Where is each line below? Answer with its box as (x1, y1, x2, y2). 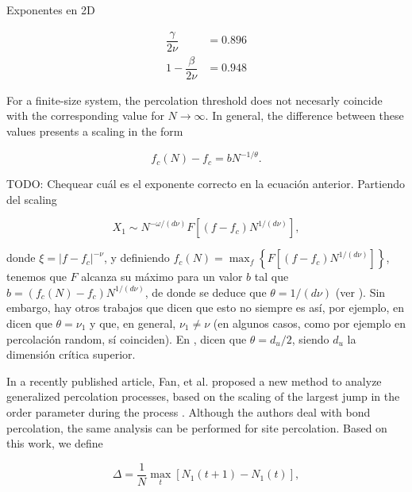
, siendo (291, 330, 329, 347)
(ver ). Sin (335, 283, 386, 300)
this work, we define (6, 435, 103, 452)
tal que (254, 268, 289, 285)
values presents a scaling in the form (6, 122, 183, 139)
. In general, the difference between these (205, 107, 404, 124)
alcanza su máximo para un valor (81, 268, 243, 285)
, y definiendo (103, 249, 170, 266)
